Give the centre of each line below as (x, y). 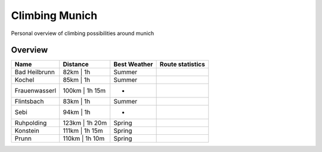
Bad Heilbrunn (35, 72)
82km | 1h (77, 72)
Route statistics (182, 64)
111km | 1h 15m (83, 131)
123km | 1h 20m (85, 123)
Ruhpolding (31, 123)
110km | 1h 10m (84, 138)
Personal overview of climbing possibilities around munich (83, 33)
